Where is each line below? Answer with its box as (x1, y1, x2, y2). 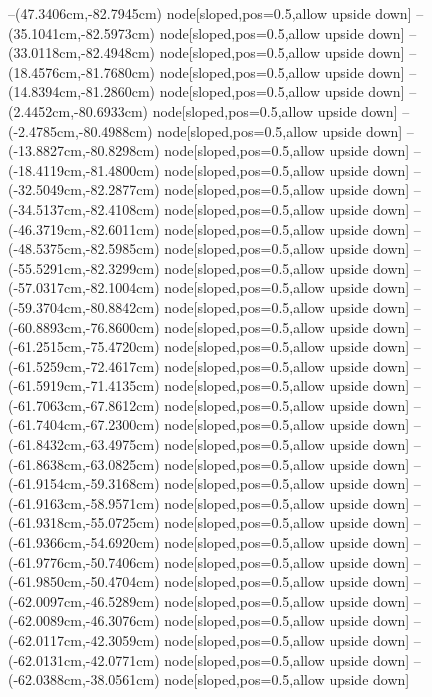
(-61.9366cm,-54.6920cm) (8, 532, 160, 553)
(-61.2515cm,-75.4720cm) (8, 336, 160, 357)
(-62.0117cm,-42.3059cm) (8, 630, 160, 650)
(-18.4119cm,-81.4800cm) (8, 159, 160, 180)
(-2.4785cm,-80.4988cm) (8, 120, 153, 141)
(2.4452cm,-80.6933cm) (8, 100, 148, 121)
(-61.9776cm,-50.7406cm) (8, 551, 160, 572)
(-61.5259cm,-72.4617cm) (8, 355, 160, 376)
